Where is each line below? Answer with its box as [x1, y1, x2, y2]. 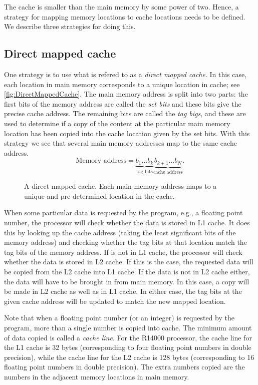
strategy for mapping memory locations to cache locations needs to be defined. [4, 11, 245, 22]
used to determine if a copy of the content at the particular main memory [4, 118, 230, 128]
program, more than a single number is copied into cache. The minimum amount [4, 322, 252, 332]
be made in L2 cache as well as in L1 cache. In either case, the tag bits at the [4, 286, 242, 296]
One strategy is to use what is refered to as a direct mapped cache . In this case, [4, 69, 247, 79]
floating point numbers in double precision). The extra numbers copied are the [4, 361, 245, 372]
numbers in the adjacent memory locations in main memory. [4, 371, 189, 381]
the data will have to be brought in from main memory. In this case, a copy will [4, 276, 249, 286]
